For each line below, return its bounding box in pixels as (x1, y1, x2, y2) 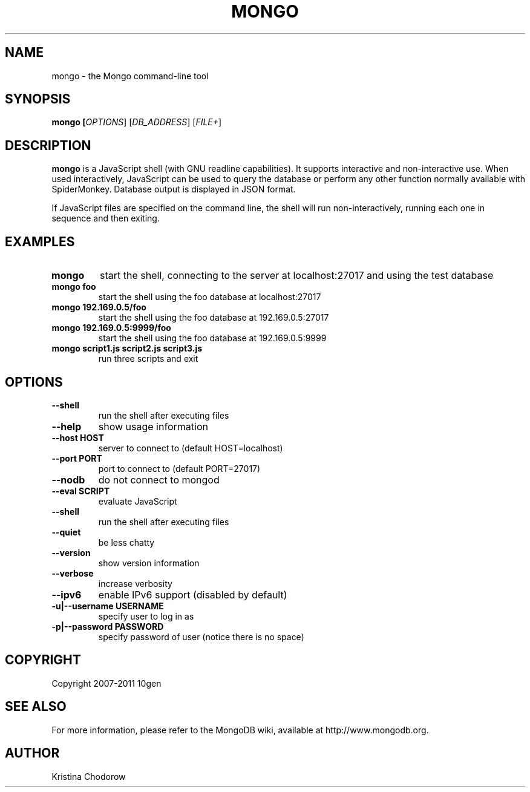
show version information (98, 557, 200, 568)
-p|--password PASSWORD (51, 621, 164, 632)
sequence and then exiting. (51, 213, 160, 224)
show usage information (98, 420, 208, 433)
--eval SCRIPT (51, 485, 110, 496)
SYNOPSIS (5, 91, 71, 107)
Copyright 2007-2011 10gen (51, 678, 162, 689)
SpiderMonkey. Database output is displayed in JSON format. (51, 184, 296, 195)
